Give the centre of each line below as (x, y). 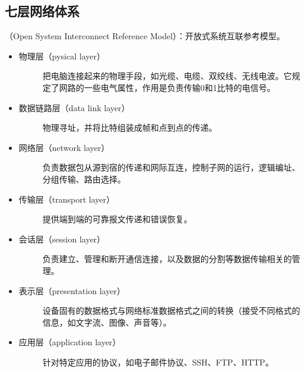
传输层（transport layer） (67, 199)
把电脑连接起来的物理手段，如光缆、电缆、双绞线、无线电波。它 (167, 76)
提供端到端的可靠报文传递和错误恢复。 (117, 219)
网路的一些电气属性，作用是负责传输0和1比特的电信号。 (167, 87)
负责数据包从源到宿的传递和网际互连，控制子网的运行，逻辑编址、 (171, 167)
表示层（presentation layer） (72, 290)
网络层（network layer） (64, 147)
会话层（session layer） (62, 239)
